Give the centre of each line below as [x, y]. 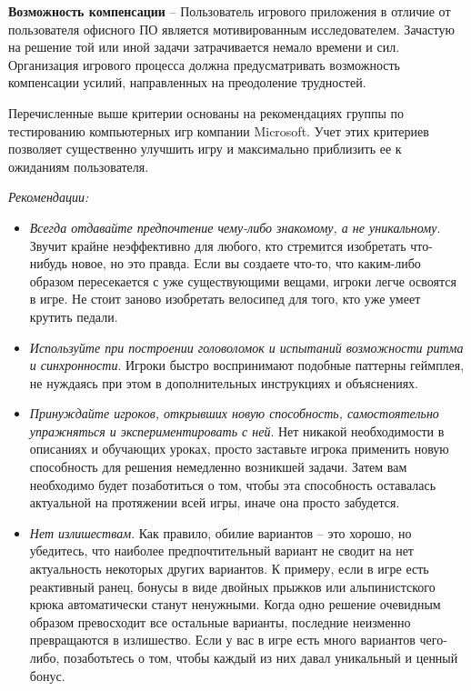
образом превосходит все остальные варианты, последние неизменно [220, 621]
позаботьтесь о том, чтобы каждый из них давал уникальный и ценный [261, 657]
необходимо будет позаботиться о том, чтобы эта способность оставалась [233, 484]
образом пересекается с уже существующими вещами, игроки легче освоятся [243, 280]
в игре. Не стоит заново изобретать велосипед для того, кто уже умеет [225, 299]
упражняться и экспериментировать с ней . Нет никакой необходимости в [237, 431]
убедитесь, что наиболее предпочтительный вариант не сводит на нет [221, 551]
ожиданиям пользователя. [79, 166]
